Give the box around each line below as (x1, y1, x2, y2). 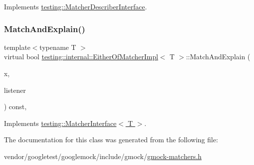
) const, (4, 101, 27, 112)
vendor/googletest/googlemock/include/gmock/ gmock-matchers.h (4, 151, 202, 161)
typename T (39, 41, 76, 52)
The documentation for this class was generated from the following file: (4, 134, 218, 145)
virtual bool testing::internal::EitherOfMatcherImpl (4, 51, 159, 62)
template (4, 41, 31, 52)
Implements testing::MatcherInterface (4, 118, 117, 128)
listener (4, 84, 26, 95)
